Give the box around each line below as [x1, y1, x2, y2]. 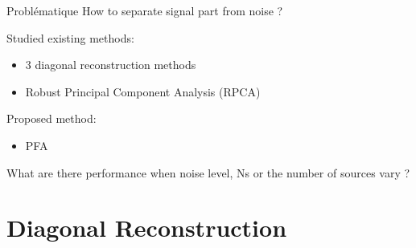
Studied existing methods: [6, 29, 134, 46]
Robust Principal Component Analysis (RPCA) [25, 83, 261, 100]
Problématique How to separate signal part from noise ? [6, 2, 283, 18]
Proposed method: [6, 110, 97, 127]
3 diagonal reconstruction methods [25, 56, 196, 73]
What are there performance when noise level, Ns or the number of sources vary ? [6, 164, 410, 181]
